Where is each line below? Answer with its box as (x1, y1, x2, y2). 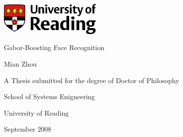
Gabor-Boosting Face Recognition (4, 42, 105, 52)
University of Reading (4, 107, 69, 118)
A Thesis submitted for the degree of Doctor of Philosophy (4, 75, 180, 85)
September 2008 (4, 124, 52, 134)
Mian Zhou (4, 58, 37, 68)
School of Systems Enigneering (4, 91, 95, 102)
